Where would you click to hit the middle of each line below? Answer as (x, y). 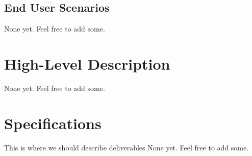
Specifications (53, 123)
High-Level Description (87, 63)
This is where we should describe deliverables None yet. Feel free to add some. (127, 147)
